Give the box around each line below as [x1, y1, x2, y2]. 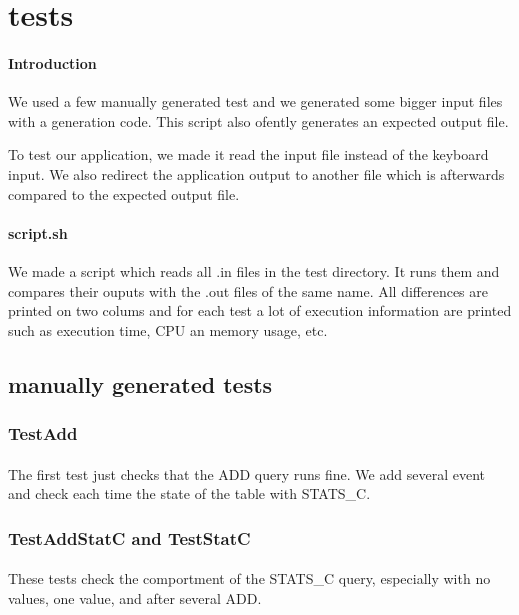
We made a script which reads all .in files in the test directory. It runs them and [8, 260, 500, 281]
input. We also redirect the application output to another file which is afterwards [8, 163, 505, 184]
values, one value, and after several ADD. [8, 587, 262, 608]
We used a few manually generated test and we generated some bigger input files [8, 91, 503, 112]
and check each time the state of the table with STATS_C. [8, 483, 371, 504]
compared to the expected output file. [8, 183, 240, 204]
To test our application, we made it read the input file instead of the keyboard [8, 144, 489, 165]
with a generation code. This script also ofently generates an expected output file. [8, 110, 509, 131]
